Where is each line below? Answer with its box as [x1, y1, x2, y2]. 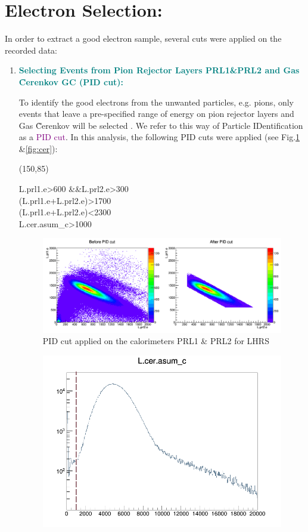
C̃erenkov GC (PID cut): [18, 75, 124, 88]
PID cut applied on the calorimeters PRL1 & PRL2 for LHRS [42, 335, 269, 347]
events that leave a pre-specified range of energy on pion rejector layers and [18, 107, 294, 120]
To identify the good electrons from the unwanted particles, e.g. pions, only [18, 95, 294, 108]
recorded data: [5, 44, 57, 56]
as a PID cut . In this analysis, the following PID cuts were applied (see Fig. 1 [18, 131, 300, 143]
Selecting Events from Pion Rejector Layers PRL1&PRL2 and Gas [18, 64, 300, 76]
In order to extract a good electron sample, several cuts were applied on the [5, 32, 282, 45]
